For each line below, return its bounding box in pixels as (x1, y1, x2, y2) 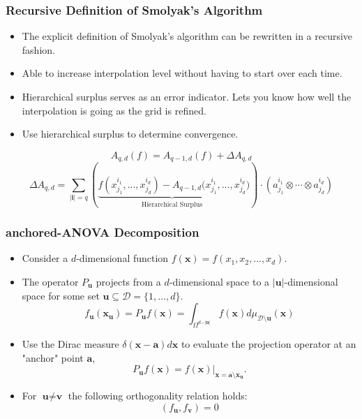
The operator (22, 274, 79, 288)
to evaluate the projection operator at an (181, 336, 356, 351)
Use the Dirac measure (22, 336, 119, 351)
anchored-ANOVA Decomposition (6, 223, 199, 241)
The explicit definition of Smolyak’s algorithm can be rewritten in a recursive (22, 29, 353, 43)
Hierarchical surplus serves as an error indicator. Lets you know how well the (22, 89, 352, 103)
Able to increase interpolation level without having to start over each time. (22, 66, 342, 80)
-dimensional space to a (169, 274, 270, 288)
